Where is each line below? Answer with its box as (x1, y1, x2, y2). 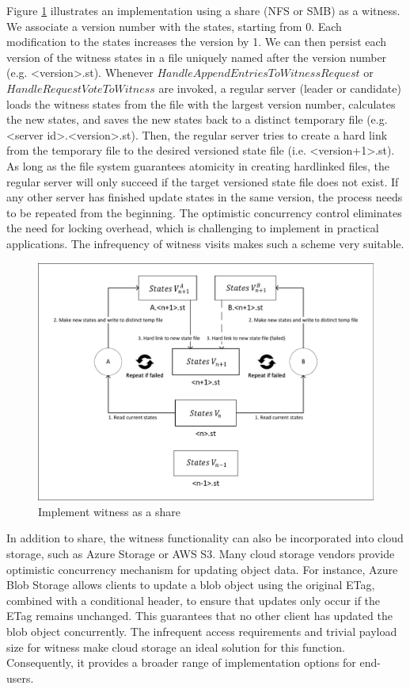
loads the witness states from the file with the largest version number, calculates (6, 95, 396, 112)
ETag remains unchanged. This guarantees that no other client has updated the (6, 607, 393, 624)
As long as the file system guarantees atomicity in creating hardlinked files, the (6, 157, 389, 174)
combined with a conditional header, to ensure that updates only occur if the (6, 591, 381, 608)
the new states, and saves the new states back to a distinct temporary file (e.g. (6, 111, 388, 128)
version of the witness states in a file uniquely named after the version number (6, 48, 387, 65)
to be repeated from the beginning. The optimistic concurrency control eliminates (6, 204, 402, 220)
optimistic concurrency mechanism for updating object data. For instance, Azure (6, 561, 398, 577)
